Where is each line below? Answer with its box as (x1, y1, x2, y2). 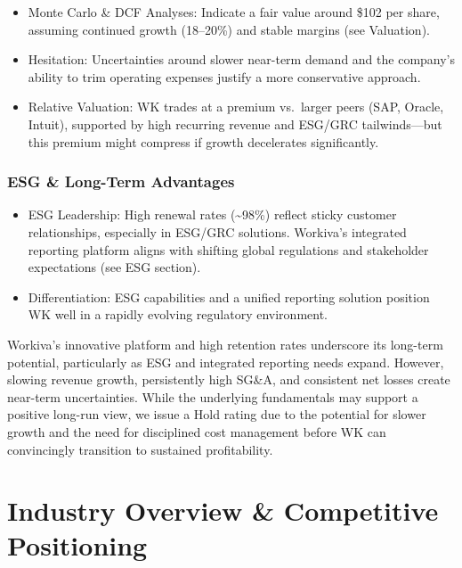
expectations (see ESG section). (28, 258, 201, 276)
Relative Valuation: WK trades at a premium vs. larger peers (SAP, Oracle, (28, 97, 444, 116)
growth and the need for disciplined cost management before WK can (7, 422, 386, 440)
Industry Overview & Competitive (7, 492, 439, 529)
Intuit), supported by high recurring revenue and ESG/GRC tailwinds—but (28, 114, 442, 133)
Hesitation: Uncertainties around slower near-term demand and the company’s (28, 50, 456, 69)
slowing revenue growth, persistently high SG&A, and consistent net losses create (7, 370, 450, 389)
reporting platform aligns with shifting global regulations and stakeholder (28, 240, 429, 259)
